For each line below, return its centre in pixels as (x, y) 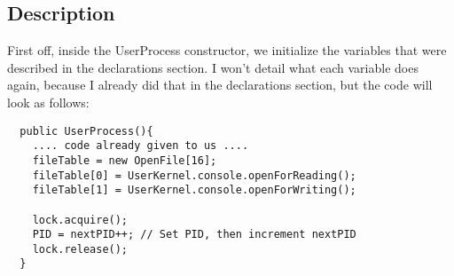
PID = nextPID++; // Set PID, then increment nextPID (194, 235)
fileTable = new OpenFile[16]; (125, 160)
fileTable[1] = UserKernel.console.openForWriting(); (194, 190)
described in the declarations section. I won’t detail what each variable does (213, 67)
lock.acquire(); (80, 220)
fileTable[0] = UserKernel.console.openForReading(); (194, 175)
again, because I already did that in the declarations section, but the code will (220, 85)
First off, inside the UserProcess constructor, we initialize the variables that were (227, 50)
